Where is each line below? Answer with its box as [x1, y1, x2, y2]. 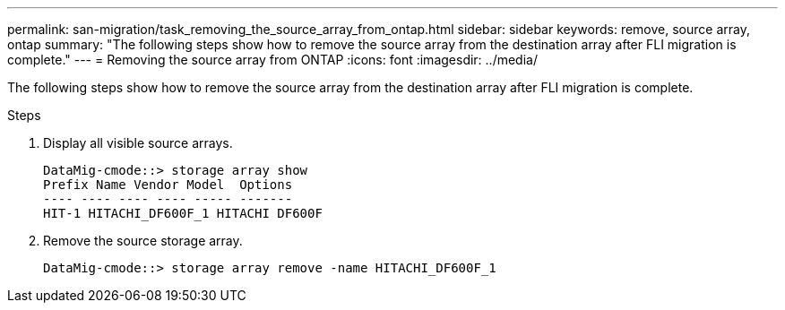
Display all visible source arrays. [43, 135, 233, 151]
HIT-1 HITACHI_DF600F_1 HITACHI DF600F [43, 206, 323, 220]
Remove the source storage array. [43, 233, 243, 248]
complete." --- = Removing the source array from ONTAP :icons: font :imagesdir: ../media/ [7, 52, 538, 67]
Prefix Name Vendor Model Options [43, 177, 293, 192]
